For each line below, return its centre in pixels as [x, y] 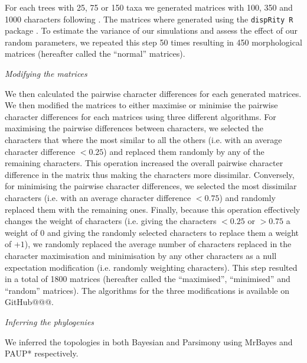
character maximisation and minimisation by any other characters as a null [141, 255]
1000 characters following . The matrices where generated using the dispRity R [149, 19]
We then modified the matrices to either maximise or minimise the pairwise [141, 105]
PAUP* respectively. [42, 353]
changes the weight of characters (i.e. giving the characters [111, 221]
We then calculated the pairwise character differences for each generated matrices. [153, 93]
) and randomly [247, 197]
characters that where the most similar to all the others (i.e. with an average [143, 140]
